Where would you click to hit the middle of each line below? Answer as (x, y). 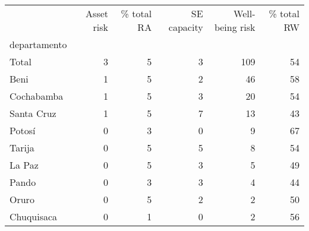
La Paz (24, 165)
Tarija (22, 148)
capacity (186, 27)
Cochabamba (37, 96)
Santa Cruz (33, 113)
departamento (38, 44)
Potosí (23, 130)
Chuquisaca (34, 216)
